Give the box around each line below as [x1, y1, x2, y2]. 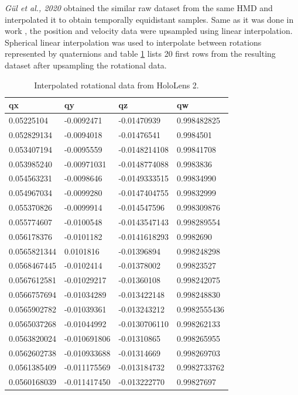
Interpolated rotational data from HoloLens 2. [34, 78, 199, 91]
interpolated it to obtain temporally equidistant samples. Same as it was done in [5, 13, 294, 25]
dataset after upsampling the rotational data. [5, 59, 167, 71]
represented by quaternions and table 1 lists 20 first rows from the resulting [5, 47, 276, 60]
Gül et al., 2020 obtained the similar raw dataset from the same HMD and [5, 2, 273, 13]
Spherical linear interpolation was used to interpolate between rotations [5, 36, 262, 48]
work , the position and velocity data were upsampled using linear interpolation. [5, 25, 293, 37]
